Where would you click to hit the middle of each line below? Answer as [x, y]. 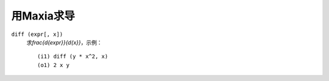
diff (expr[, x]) [37, 34]
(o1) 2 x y [54, 65]
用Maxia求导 [43, 16]
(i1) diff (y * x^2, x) [73, 57]
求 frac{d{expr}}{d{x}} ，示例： [65, 42]
